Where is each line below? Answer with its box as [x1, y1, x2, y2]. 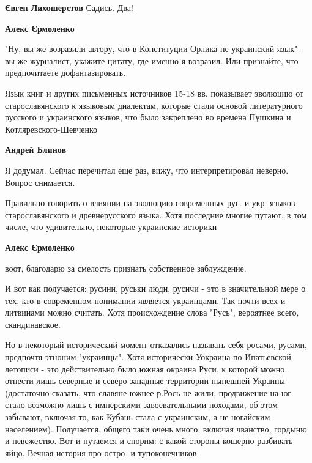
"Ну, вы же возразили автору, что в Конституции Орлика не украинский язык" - [5, 42, 303, 55]
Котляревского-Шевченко [5, 122, 98, 135]
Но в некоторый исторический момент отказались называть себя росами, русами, [5, 338, 307, 351]
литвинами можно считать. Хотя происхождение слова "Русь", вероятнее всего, [5, 306, 299, 319]
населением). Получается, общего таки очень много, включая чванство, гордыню [5, 422, 307, 435]
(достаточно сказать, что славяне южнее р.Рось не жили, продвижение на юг [5, 386, 292, 399]
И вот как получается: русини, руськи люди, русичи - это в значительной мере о [5, 282, 306, 295]
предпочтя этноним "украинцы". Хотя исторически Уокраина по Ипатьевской [5, 350, 291, 363]
